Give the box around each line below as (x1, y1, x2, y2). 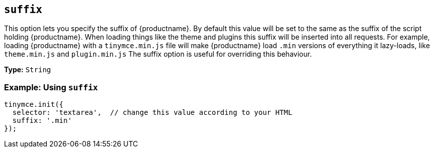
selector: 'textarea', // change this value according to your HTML (12, 108, 293, 117)
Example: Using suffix (4, 82, 98, 92)
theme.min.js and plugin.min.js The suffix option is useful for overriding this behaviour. (4, 50, 312, 59)
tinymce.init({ (4, 100, 64, 109)
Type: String (4, 65, 51, 74)
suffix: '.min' (12, 116, 72, 125)
